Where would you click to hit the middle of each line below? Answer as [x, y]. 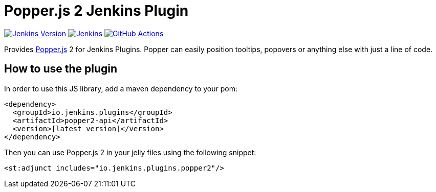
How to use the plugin [61, 69]
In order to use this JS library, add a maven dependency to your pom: [121, 88]
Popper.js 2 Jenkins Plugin [96, 11]
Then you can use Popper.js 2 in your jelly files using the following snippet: [130, 152]
